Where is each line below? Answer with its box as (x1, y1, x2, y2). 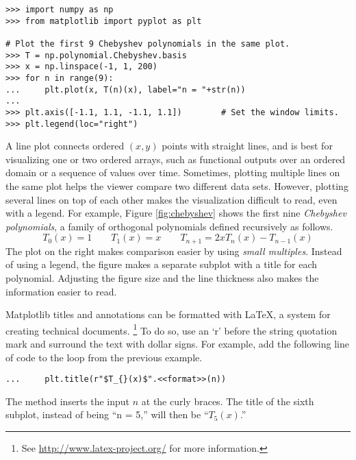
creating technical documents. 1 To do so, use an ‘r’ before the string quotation (5, 321, 338, 337)
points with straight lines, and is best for (162, 138, 333, 153)
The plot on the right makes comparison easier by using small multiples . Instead (5, 243, 342, 258)
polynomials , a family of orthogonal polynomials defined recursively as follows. (5, 219, 333, 233)
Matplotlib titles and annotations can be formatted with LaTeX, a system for (5, 307, 331, 322)
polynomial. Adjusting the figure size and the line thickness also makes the (5, 271, 319, 285)
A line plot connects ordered (5, 138, 125, 153)
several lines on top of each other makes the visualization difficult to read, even (5, 192, 338, 206)
